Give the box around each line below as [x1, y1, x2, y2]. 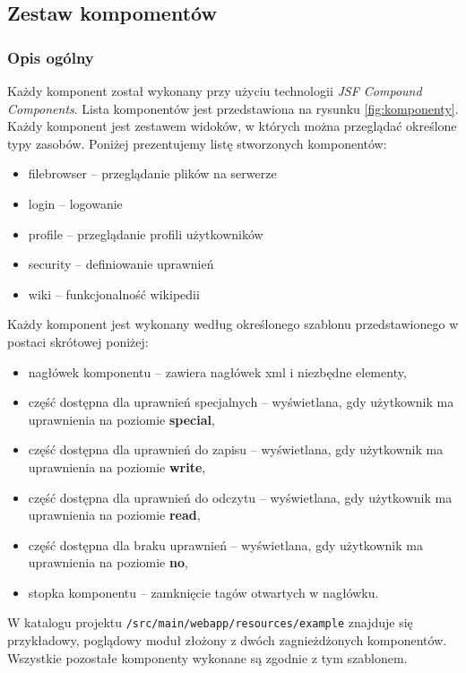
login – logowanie [28, 194, 123, 212]
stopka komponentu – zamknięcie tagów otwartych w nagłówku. [28, 582, 379, 601]
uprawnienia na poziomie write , [28, 457, 206, 476]
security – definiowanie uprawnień [28, 255, 214, 273]
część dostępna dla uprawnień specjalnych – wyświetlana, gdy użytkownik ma [28, 393, 454, 411]
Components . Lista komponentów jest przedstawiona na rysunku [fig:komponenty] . [7, 99, 459, 117]
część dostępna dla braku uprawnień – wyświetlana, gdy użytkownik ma [28, 535, 423, 554]
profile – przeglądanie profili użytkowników [28, 224, 263, 243]
